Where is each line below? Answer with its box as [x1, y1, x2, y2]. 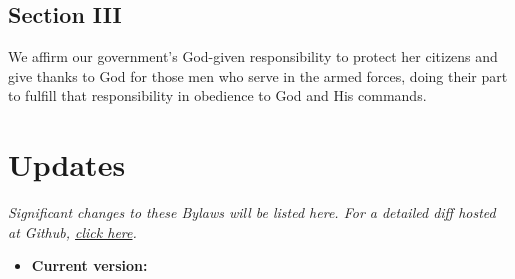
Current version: [31, 255, 148, 276]
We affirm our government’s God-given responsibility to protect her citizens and [8, 46, 498, 67]
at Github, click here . [8, 221, 137, 242]
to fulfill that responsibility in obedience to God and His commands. [8, 85, 427, 106]
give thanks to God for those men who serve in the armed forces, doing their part [8, 65, 508, 86]
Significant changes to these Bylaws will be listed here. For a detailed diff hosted [8, 202, 496, 223]
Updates [8, 144, 126, 185]
